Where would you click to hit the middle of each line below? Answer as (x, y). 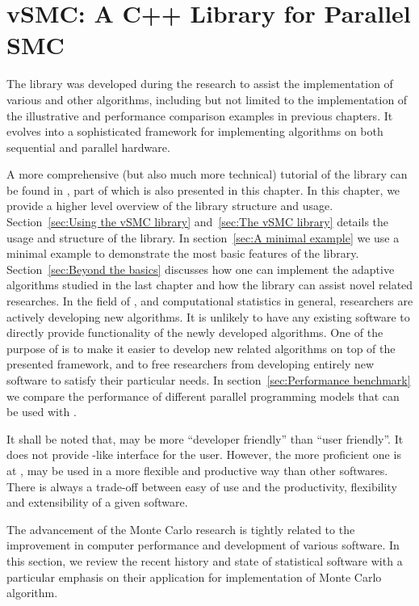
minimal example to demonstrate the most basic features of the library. (183, 253)
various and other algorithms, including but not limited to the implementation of (207, 99)
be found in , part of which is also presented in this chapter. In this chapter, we (203, 189)
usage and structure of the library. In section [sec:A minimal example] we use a (203, 237)
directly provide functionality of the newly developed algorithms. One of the (195, 332)
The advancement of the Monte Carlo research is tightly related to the (181, 529)
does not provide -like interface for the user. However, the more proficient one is (204, 455)
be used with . (42, 412)
